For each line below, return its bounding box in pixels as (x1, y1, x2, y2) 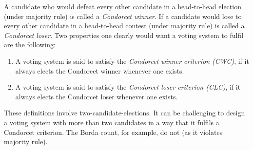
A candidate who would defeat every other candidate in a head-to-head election (4, 1, 241, 11)
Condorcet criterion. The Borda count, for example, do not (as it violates (4, 127, 223, 137)
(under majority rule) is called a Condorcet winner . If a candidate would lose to (4, 11, 242, 21)
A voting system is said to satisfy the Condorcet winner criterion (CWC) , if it (15, 56, 249, 66)
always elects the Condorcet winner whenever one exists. (15, 65, 184, 75)
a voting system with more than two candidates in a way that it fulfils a (4, 117, 219, 127)
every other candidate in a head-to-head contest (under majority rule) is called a (4, 20, 245, 31)
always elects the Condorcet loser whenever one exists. (15, 91, 178, 101)
